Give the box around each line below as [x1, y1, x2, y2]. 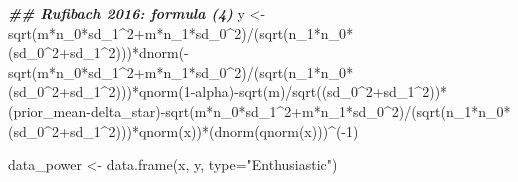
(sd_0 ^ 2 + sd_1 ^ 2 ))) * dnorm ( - [8, 42, 189, 63]
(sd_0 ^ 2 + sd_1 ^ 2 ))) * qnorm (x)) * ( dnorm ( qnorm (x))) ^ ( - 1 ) [8, 120, 359, 141]
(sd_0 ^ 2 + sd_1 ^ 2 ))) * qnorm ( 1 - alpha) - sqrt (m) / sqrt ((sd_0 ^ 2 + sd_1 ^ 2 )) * [8, 81, 448, 102]
